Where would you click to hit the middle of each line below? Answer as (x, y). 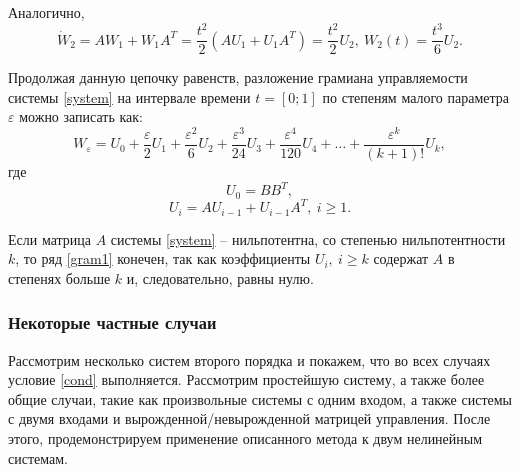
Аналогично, (46, 12)
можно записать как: (81, 116)
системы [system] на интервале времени (129, 96)
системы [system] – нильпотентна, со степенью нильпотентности (308, 238)
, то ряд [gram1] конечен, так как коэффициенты (163, 258)
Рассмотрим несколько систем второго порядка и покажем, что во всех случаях (249, 359)
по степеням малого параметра (416, 96)
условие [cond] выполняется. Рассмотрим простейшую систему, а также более (246, 379)
